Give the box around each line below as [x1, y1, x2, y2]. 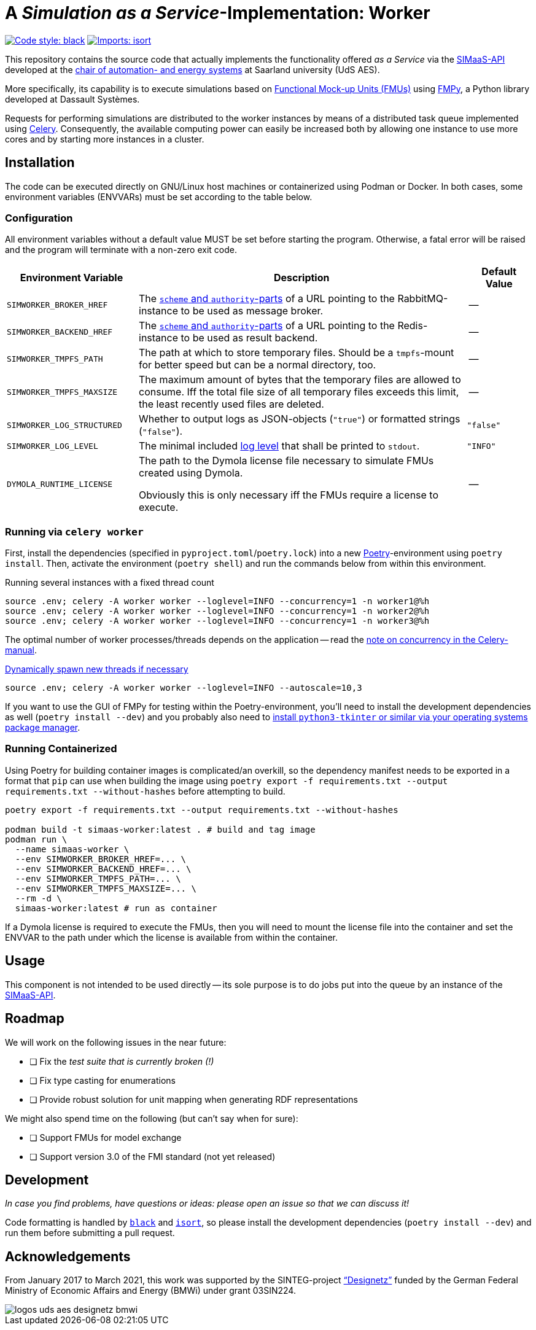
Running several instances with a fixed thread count [5, 577, 214, 588]
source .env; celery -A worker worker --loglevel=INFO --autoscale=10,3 [5, 683, 362, 693]
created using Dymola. [139, 467, 243, 480]
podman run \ [5, 834, 68, 844]
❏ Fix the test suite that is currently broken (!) [29, 1056, 214, 1067]
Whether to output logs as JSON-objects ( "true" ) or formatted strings [139, 413, 460, 426]
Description [274, 271, 330, 284]
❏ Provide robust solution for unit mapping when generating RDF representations [29, 1094, 358, 1105]
